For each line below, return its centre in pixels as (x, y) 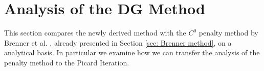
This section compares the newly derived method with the (95, 33)
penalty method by (228, 33)
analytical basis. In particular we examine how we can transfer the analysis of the (132, 52)
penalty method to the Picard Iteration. (67, 62)
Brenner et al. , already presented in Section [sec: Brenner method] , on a (118, 42)
